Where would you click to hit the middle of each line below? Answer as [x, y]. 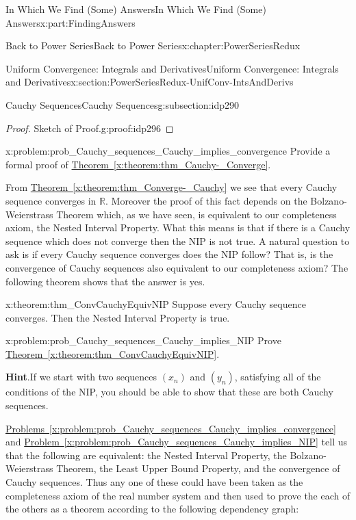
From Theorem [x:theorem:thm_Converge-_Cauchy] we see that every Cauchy [171, 187]
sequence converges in [51, 200]
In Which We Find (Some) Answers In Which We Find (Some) [136, 9]
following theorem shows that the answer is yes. [105, 281]
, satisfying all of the [278, 377]
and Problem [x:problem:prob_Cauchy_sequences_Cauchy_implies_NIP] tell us [177, 442]
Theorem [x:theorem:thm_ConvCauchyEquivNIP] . [113, 353]
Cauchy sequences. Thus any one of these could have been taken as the [154, 482]
